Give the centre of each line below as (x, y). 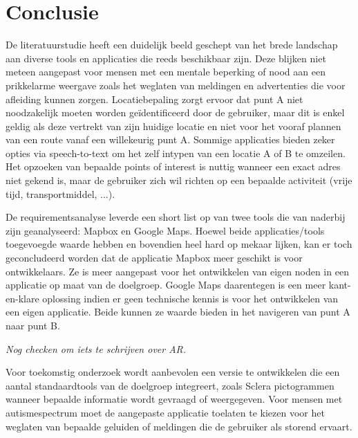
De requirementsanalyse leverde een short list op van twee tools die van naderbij (176, 217)
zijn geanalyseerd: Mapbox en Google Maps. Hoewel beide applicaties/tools (165, 230)
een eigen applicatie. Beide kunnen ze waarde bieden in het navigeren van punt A (178, 312)
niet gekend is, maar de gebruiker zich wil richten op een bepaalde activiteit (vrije (179, 180)
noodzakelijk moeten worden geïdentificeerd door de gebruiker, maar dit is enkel (175, 112)
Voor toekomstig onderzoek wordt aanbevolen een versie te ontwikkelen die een (173, 372)
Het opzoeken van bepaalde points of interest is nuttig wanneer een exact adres (173, 166)
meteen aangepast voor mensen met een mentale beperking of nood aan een (166, 72)
